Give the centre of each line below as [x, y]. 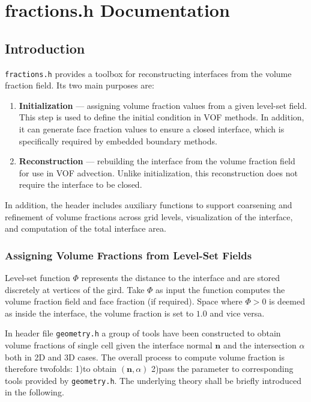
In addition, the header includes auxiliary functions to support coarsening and [149, 204]
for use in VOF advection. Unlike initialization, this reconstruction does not [159, 172]
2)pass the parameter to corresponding [222, 369]
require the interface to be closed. [80, 184]
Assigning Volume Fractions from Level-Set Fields [128, 255]
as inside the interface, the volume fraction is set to [99, 313]
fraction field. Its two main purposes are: [80, 85]
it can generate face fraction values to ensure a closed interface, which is [152, 129]
